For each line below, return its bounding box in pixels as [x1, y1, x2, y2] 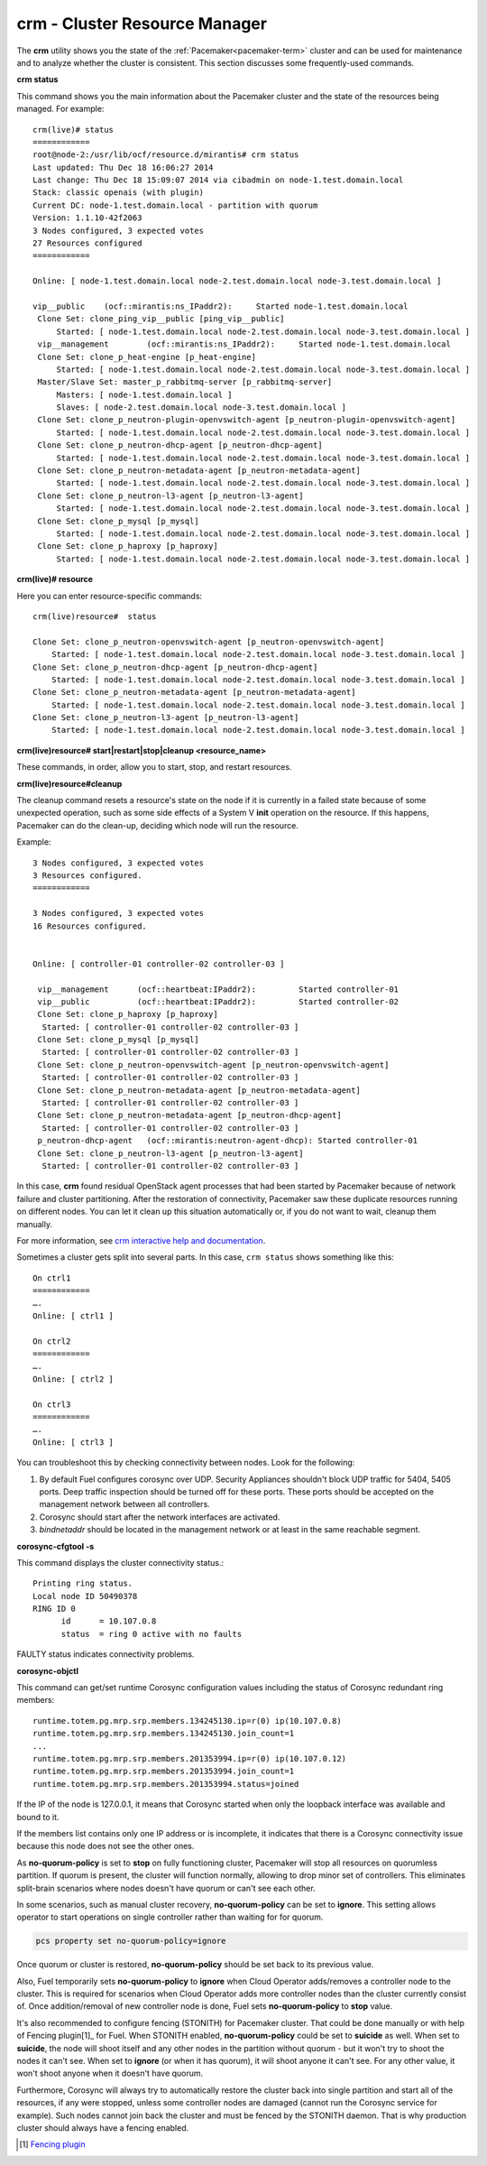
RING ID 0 [32, 1604, 76, 1614]
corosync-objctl [16, 1665, 78, 1676]
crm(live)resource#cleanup [16, 778, 123, 789]
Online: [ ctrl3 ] [32, 1437, 115, 1448]
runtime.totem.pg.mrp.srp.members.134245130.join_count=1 [32, 1728, 295, 1739]
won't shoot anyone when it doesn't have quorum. [16, 2068, 204, 2079]
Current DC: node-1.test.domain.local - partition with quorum [32, 199, 318, 210]
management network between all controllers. [39, 1499, 211, 1510]
